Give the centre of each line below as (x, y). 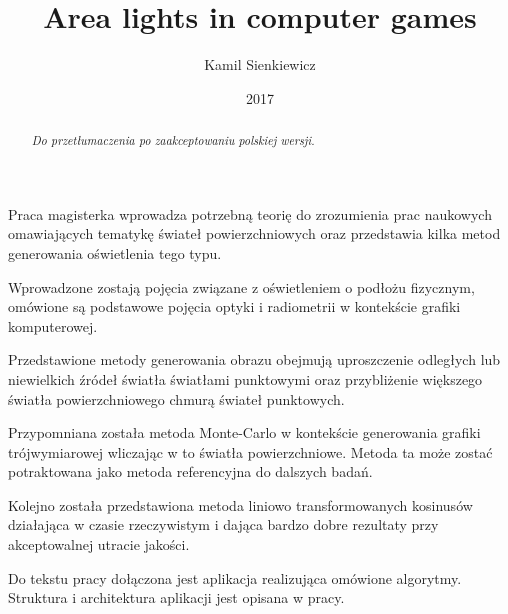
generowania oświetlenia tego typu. (115, 252)
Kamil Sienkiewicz (260, 64)
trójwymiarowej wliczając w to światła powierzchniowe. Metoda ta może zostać (250, 451)
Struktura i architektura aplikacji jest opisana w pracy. (176, 597)
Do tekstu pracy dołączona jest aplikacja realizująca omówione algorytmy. (235, 577)
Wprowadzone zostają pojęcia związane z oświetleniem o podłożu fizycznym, (241, 286)
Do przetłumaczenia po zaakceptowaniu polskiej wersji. (173, 140)
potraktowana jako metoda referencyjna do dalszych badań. (190, 471)
